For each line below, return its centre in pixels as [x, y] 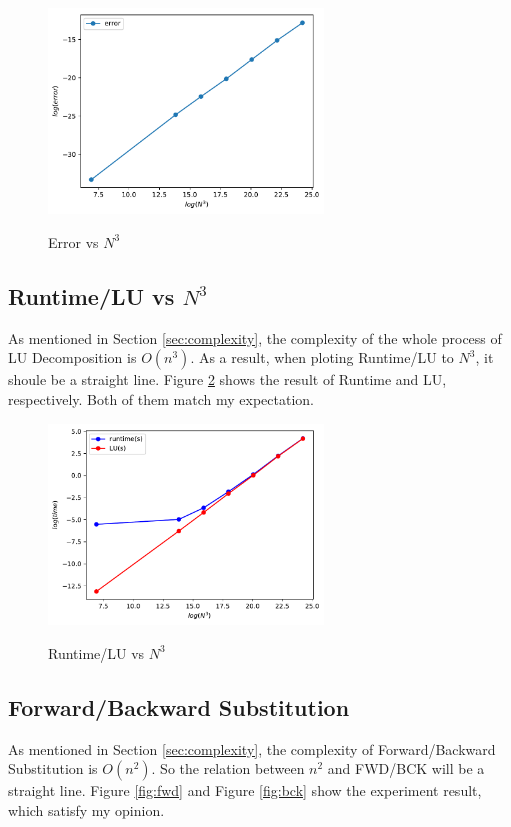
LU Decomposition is [72, 357]
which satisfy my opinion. [86, 809]
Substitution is [53, 768]
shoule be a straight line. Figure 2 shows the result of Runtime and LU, [227, 379]
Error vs [73, 241]
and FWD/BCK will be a [406, 768]
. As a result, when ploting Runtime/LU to [322, 357]
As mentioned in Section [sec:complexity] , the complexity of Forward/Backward [252, 748]
